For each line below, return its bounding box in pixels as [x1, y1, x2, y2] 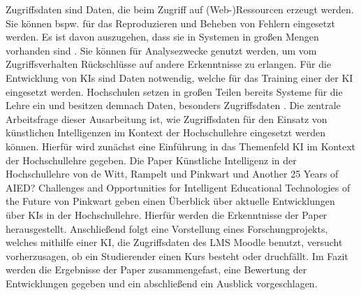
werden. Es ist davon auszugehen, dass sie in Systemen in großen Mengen [6, 29, 319, 44]
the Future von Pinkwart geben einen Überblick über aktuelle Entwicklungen [6, 194, 335, 208]
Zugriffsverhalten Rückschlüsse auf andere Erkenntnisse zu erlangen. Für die [6, 57, 332, 71]
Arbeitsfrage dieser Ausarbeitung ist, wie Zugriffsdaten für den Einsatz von [6, 111, 327, 126]
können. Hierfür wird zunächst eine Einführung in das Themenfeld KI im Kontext [6, 138, 356, 153]
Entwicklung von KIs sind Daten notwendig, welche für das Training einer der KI [6, 70, 353, 85]
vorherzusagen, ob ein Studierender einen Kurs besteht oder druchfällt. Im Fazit [6, 248, 348, 263]
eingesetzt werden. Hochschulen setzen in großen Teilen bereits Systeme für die [6, 84, 343, 99]
